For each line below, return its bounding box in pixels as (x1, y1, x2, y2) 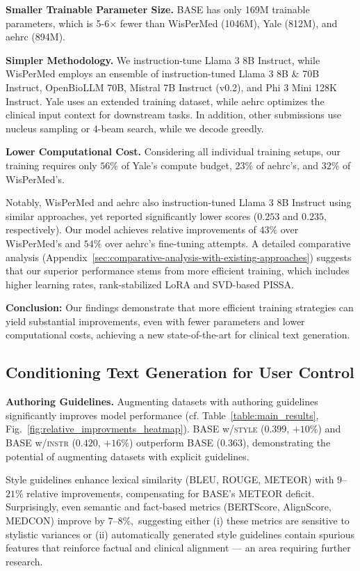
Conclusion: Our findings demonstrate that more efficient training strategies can (6, 300, 354, 315)
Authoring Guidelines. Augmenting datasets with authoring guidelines (6, 394, 318, 409)
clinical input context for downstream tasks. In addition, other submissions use (6, 107, 341, 122)
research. (6, 554, 43, 568)
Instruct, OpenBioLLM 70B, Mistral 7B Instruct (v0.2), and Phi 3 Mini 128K (6, 79, 337, 94)
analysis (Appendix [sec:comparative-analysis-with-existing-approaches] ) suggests (6, 249, 352, 264)
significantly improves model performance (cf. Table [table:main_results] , (6, 407, 319, 422)
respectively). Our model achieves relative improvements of (6, 222, 256, 237)
